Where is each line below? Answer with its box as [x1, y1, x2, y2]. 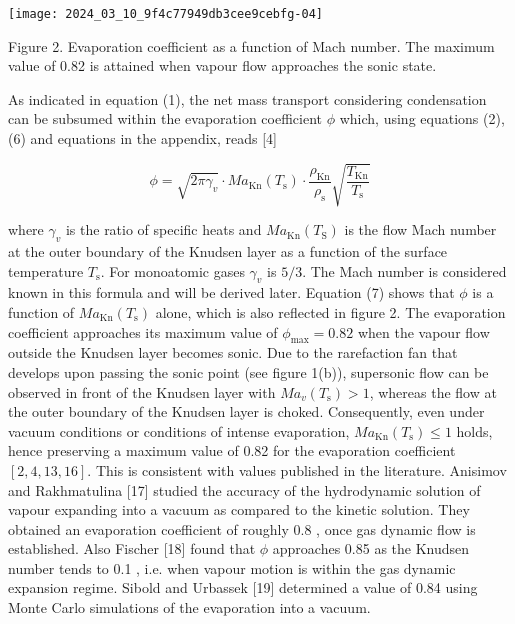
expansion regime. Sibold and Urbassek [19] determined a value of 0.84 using [8, 577, 478, 598]
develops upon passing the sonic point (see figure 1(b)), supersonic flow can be [8, 361, 489, 382]
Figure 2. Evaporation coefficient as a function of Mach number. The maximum [8, 35, 495, 56]
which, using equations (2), [339, 108, 505, 129]
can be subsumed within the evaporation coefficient [8, 108, 323, 129]
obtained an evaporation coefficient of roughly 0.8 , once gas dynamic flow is [8, 518, 476, 539]
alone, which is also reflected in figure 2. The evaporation [155, 301, 506, 322]
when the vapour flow [357, 321, 490, 342]
